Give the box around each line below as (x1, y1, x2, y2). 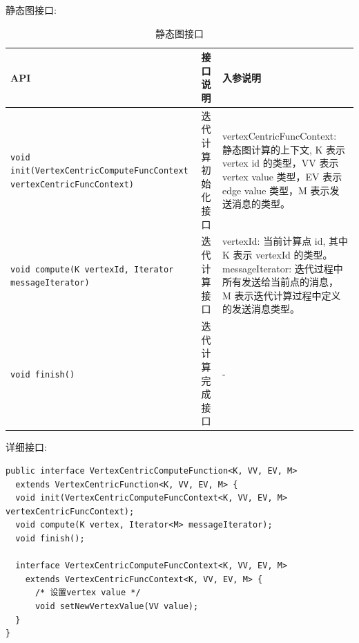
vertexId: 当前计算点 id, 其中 (222, 234, 349, 248)
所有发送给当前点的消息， (222, 274, 338, 289)
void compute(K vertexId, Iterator (10, 264, 174, 274)
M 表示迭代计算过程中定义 (222, 288, 341, 302)
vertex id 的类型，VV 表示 (222, 156, 339, 170)
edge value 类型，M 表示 (222, 183, 330, 197)
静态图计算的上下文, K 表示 (222, 142, 346, 156)
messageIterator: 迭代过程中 (222, 261, 343, 275)
